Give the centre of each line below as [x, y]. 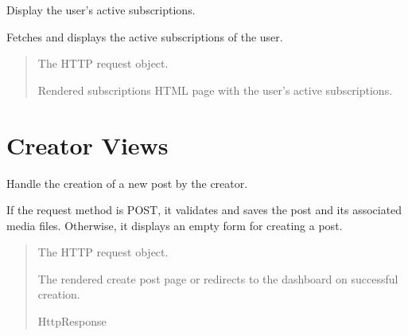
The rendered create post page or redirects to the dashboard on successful [218, 278]
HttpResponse [72, 321]
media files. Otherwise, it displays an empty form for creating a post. [175, 225]
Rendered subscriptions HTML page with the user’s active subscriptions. [215, 90]
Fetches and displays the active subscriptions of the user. [145, 36]
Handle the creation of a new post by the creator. [127, 183]
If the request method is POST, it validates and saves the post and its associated [204, 210]
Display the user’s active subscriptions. [101, 10]
